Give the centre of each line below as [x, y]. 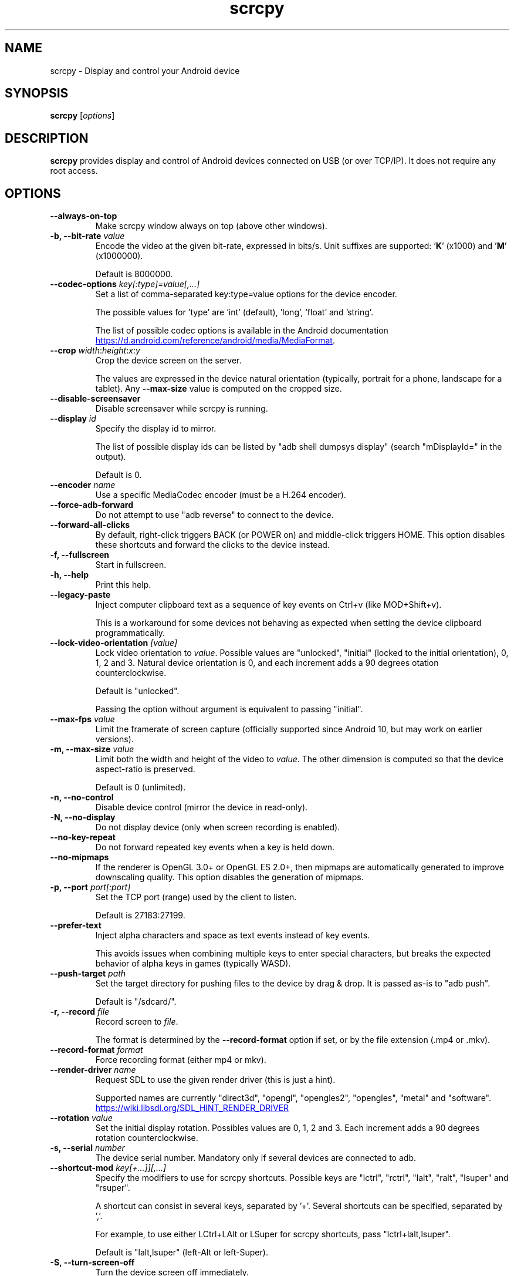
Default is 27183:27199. [140, 915]
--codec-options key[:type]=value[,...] [125, 284]
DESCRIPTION [47, 138]
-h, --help [69, 575]
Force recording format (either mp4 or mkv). [181, 1060]
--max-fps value [82, 719]
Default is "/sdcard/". [136, 1002]
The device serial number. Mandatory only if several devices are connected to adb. [256, 1158]
